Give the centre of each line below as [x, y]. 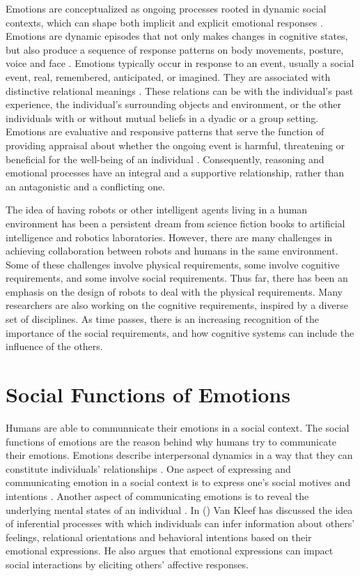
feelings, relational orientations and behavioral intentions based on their [159, 537]
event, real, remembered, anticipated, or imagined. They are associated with [168, 76]
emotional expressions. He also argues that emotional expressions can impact [170, 551]
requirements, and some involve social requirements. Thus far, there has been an [177, 278]
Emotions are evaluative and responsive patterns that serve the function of [165, 131]
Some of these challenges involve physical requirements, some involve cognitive [173, 264]
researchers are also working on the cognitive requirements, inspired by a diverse [177, 305]
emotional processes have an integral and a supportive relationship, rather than [175, 173]
